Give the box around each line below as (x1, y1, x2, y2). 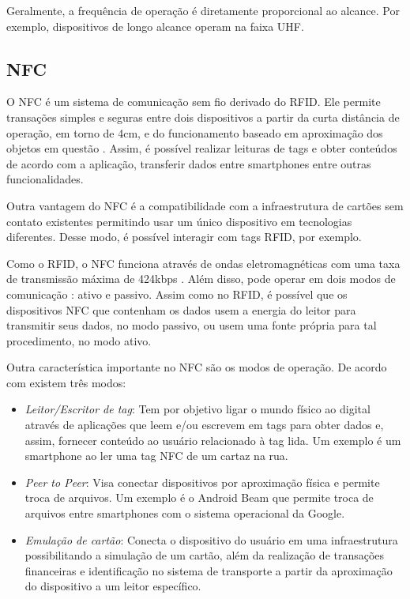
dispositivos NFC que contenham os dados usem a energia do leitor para (6, 301, 356, 318)
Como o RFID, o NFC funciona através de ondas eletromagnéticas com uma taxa (6, 254, 401, 271)
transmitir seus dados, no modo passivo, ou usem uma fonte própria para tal (6, 317, 377, 333)
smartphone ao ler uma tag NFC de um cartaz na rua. (24, 447, 288, 464)
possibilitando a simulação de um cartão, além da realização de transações (24, 547, 385, 563)
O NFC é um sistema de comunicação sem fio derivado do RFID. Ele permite (6, 93, 381, 110)
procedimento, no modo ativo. (6, 332, 152, 348)
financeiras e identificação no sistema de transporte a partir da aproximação (24, 562, 393, 578)
